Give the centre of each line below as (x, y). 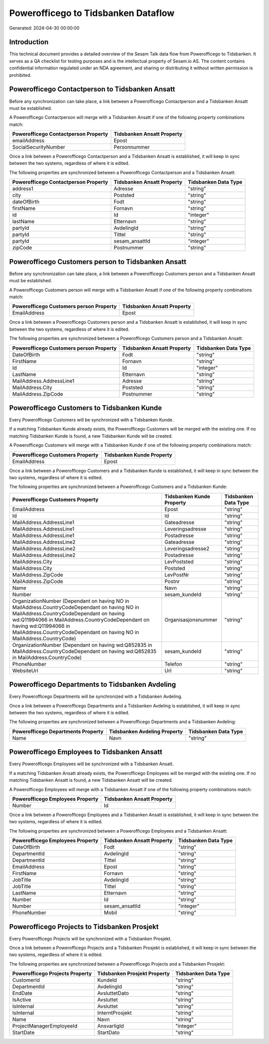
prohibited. (20, 75)
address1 (23, 189)
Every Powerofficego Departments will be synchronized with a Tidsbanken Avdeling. (96, 696)
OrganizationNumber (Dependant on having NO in (71, 601)
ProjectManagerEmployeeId (45, 1026)
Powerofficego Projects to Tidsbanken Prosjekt (84, 927)
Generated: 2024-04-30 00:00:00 (44, 28)
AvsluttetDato (113, 993)
